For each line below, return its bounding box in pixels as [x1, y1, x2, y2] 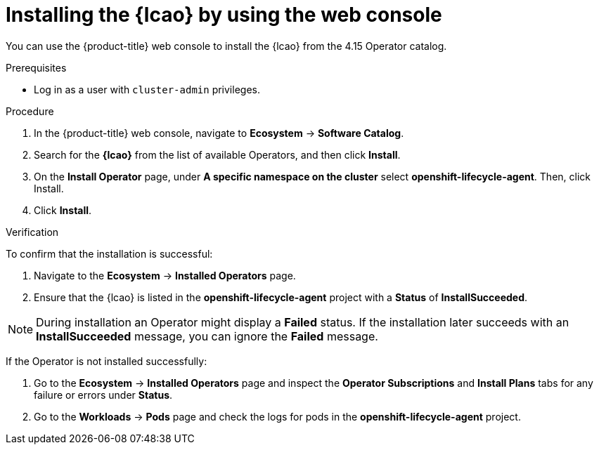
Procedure [6, 105, 54, 117]
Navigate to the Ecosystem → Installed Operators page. [34, 269, 296, 282]
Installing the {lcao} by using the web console [6, 3, 442, 27]
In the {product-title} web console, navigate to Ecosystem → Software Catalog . [34, 126, 404, 139]
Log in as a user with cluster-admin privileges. [34, 83, 260, 95]
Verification [6, 225, 59, 238]
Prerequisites [6, 61, 67, 74]
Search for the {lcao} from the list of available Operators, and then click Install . [34, 148, 401, 161]
